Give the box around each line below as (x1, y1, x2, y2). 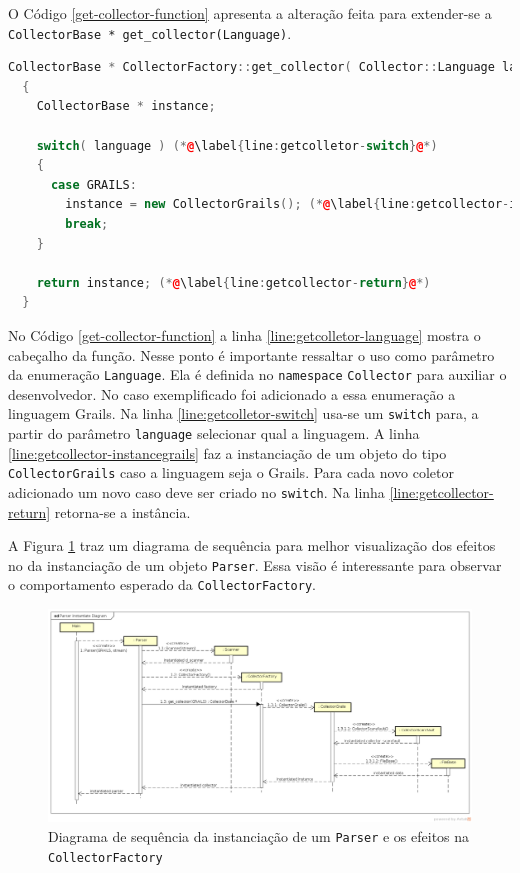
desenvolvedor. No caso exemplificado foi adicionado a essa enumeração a (8, 383, 456, 404)
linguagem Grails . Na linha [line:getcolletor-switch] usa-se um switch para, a (8, 403, 479, 424)
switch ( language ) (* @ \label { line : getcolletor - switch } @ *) (36, 138, 438, 153)
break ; (65, 217, 109, 231)
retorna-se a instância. (54, 501, 191, 522)
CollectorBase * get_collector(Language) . (8, 22, 292, 43)
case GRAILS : (50, 177, 137, 192)
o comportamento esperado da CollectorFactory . (8, 574, 316, 595)
